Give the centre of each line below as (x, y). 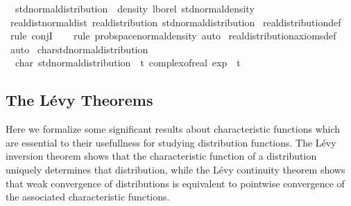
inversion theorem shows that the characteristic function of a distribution (161, 156)
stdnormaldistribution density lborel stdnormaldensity (135, 8)
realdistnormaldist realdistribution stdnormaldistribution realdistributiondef (175, 22)
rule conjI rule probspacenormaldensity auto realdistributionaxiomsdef (173, 36)
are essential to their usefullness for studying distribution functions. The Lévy (171, 142)
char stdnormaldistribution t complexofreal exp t (128, 63)
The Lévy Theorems (79, 100)
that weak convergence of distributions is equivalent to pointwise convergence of (175, 183)
